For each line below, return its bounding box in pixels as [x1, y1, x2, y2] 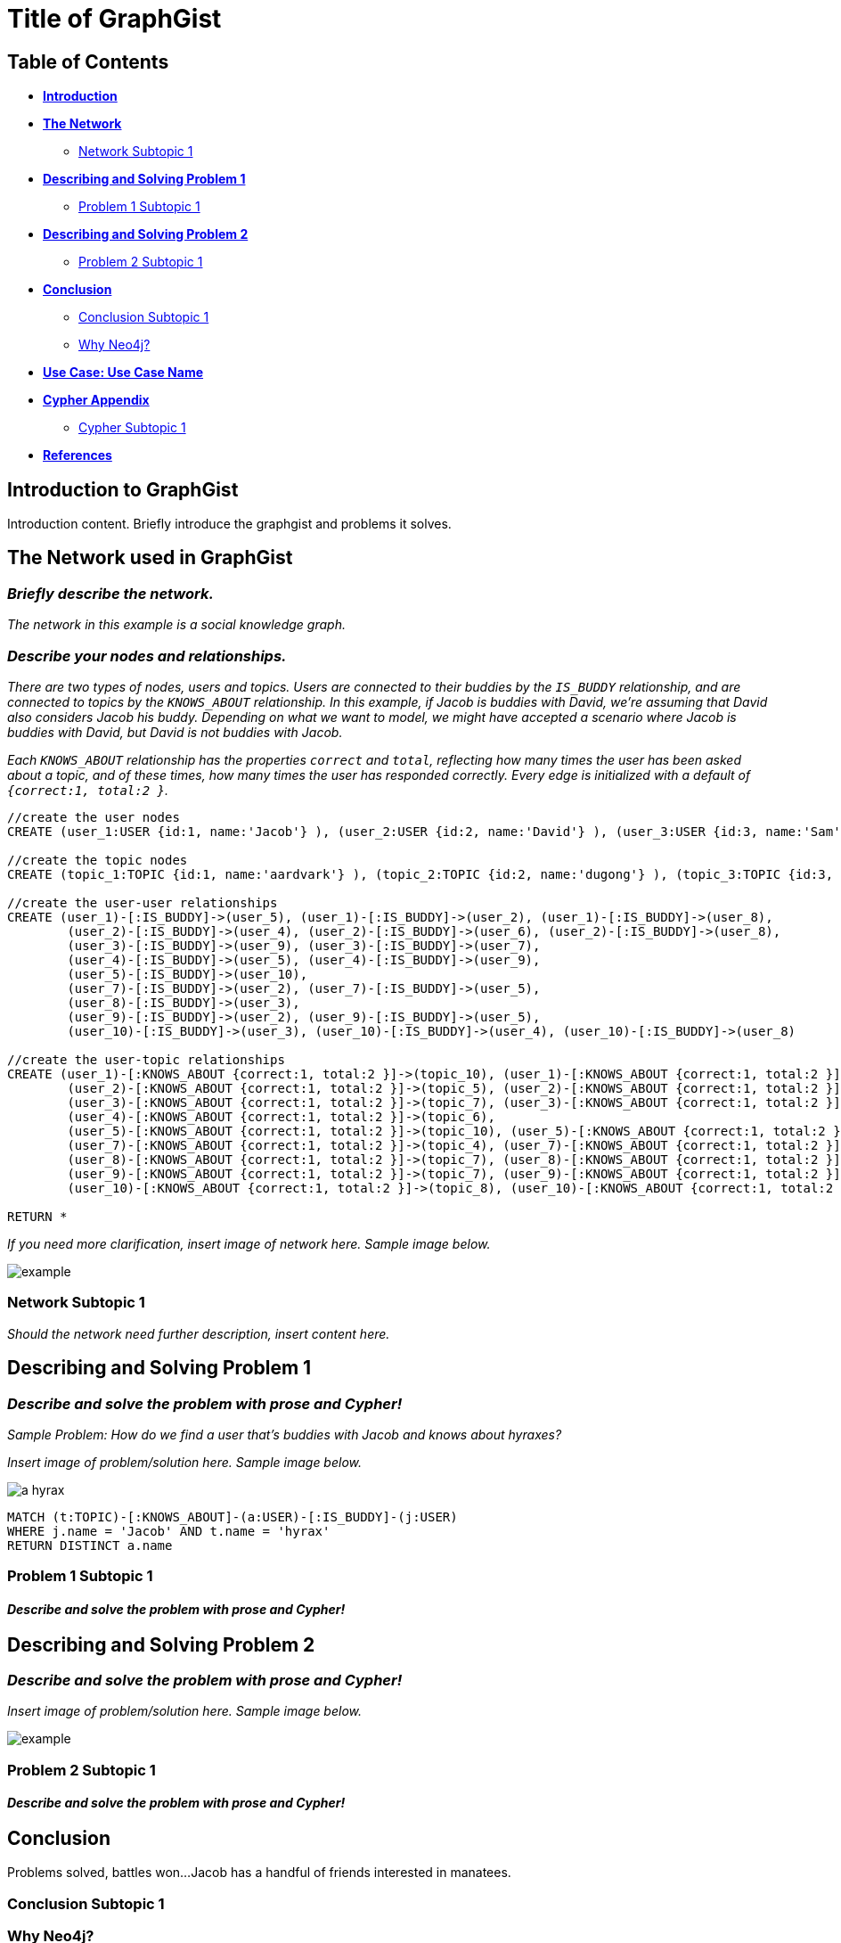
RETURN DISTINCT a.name [7, 1537, 173, 1553]
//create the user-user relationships [7, 895, 278, 910]
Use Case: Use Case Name [43, 365, 204, 381]
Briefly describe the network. [7, 584, 214, 603]
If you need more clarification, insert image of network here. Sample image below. [7, 1235, 491, 1251]
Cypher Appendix [43, 392, 150, 408]
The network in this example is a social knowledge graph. [7, 617, 346, 633]
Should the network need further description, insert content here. [7, 1325, 390, 1341]
